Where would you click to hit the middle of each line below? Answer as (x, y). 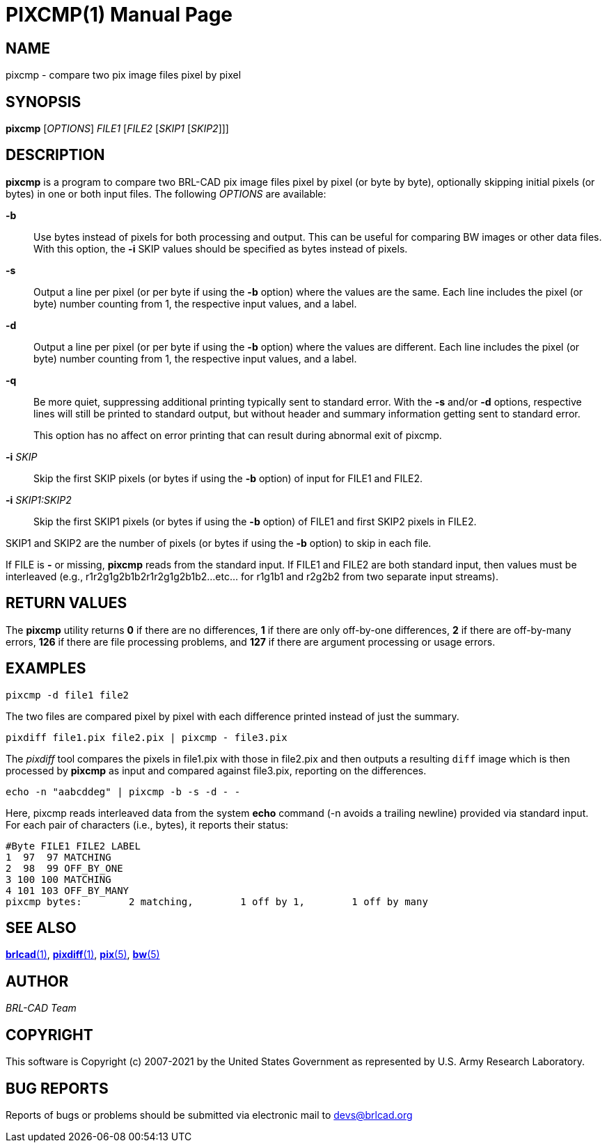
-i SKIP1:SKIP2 (39, 500)
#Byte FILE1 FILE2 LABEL (73, 846)
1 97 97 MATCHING (58, 857)
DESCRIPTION (55, 155)
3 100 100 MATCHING (58, 879)
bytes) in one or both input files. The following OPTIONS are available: (166, 193)
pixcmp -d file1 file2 (68, 695)
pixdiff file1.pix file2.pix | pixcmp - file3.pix (147, 737)
